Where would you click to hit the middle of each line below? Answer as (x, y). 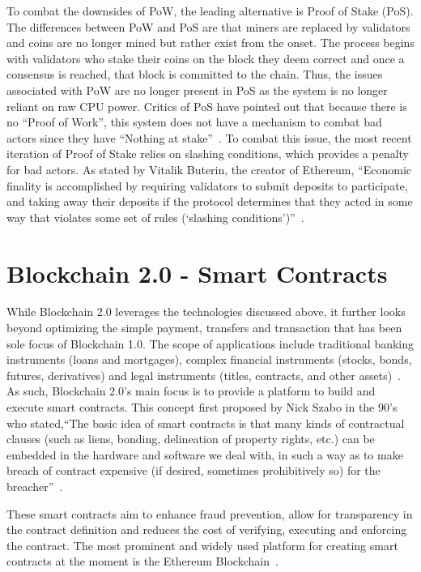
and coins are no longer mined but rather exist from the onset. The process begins (210, 43)
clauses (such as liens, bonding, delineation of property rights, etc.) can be (191, 439)
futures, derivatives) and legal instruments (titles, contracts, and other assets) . (204, 375)
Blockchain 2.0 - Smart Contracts (197, 273)
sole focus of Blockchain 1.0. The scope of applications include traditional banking (210, 343)
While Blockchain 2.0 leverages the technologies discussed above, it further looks (206, 312)
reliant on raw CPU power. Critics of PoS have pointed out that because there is (207, 106)
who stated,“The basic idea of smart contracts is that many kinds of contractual (206, 423)
